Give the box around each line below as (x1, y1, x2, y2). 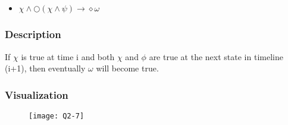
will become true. (96, 62, 159, 74)
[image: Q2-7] (29, 112, 84, 121)
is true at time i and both (21, 50, 115, 62)
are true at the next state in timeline (149, 50, 283, 62)
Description (5, 27, 61, 42)
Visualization (5, 87, 68, 102)
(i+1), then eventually (5, 62, 86, 74)
